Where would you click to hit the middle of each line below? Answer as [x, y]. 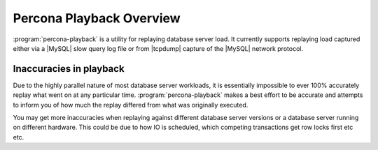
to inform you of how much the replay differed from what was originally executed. [131, 105]
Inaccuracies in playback [69, 69]
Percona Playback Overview [97, 18]
